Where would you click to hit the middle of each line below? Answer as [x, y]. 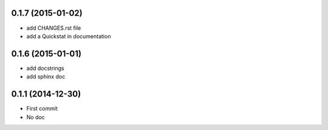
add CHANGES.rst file [54, 28]
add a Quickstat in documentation [69, 36]
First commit [42, 109]
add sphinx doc [46, 77]
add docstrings [45, 68]
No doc [36, 117]
